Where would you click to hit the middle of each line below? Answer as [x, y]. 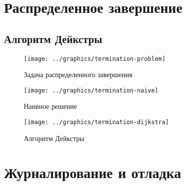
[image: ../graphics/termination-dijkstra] [96, 122]
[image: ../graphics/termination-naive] [91, 90]
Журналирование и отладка [93, 172]
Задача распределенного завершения [78, 74]
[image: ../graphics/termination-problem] [95, 59]
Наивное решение [50, 106]
